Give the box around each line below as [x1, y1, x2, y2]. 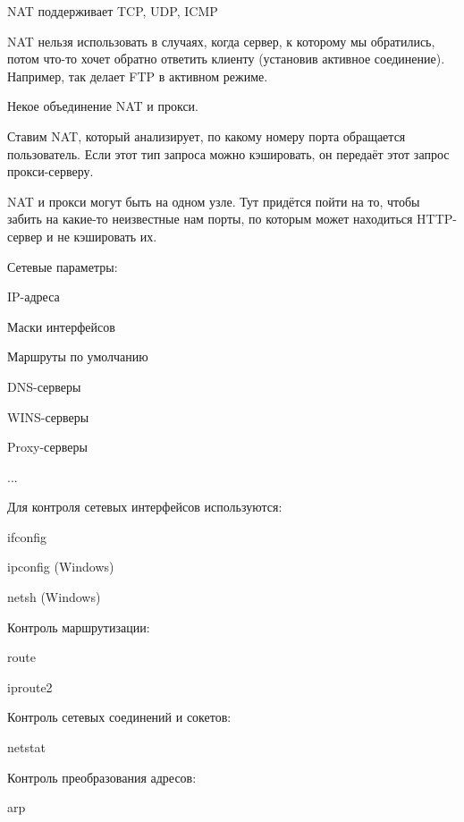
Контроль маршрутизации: [7, 617, 150, 636]
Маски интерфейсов [7, 317, 115, 335]
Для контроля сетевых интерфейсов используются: [7, 497, 283, 516]
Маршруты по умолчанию [7, 347, 148, 366]
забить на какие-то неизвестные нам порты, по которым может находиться [7, 209, 413, 228]
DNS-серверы [7, 377, 81, 395]
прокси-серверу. [7, 162, 94, 181]
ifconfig [7, 527, 46, 546]
